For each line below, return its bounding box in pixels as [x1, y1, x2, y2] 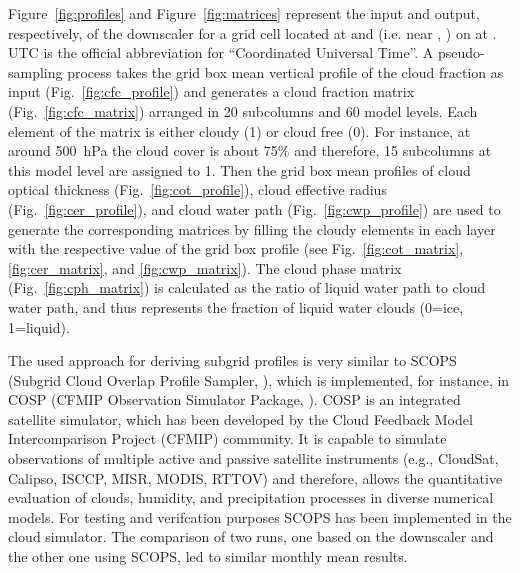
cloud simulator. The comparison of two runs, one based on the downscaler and [8, 526, 494, 547]
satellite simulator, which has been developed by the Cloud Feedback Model [8, 408, 473, 429]
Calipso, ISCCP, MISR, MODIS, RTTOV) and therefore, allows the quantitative [8, 467, 503, 488]
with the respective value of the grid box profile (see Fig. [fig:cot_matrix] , [8, 238, 464, 259]
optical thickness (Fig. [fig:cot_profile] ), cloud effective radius [8, 179, 387, 200]
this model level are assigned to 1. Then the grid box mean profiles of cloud [8, 159, 471, 180]
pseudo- [438, 42, 485, 63]
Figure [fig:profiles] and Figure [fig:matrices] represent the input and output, [8, 3, 480, 23]
